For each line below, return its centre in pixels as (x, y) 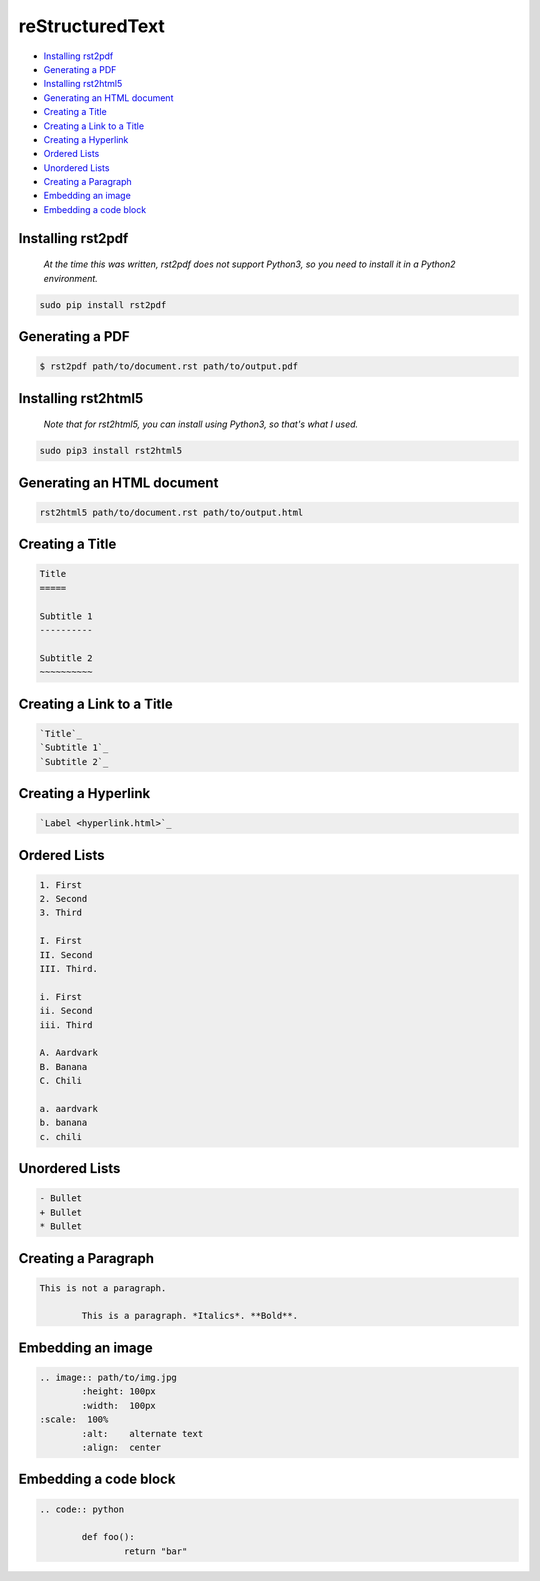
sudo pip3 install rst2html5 (111, 451)
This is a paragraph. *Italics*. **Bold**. (190, 1316)
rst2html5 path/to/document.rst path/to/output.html (171, 512)
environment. (71, 278)
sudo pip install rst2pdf (103, 304)
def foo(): (108, 1537)
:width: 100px (119, 1405)
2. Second (63, 899)
